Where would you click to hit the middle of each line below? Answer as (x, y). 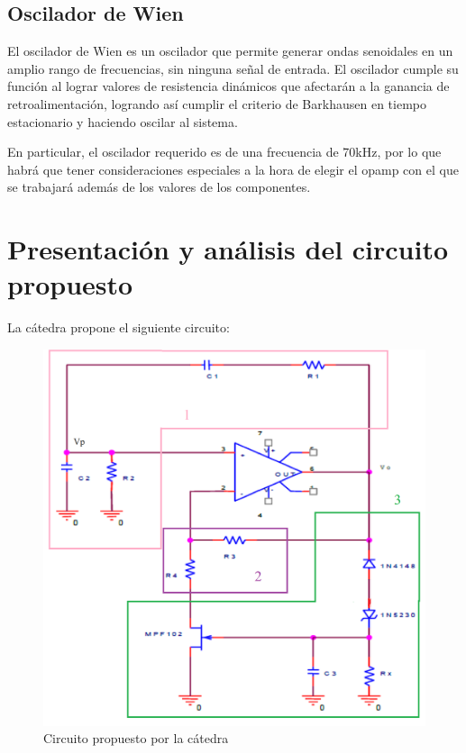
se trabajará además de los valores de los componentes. (159, 187)
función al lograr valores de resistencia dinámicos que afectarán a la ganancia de (228, 86)
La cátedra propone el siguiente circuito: (119, 327)
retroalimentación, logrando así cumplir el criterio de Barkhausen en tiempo (217, 103)
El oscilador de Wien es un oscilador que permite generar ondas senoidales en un (230, 51)
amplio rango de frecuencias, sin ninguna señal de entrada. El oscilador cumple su (233, 68)
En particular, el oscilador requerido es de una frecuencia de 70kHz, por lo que (224, 152)
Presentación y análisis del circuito (228, 249)
